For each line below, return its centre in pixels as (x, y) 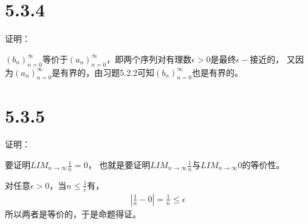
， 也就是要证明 (119, 165)
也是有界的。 (217, 72)
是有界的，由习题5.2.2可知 (103, 72)
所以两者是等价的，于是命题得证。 (73, 213)
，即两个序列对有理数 (149, 59)
